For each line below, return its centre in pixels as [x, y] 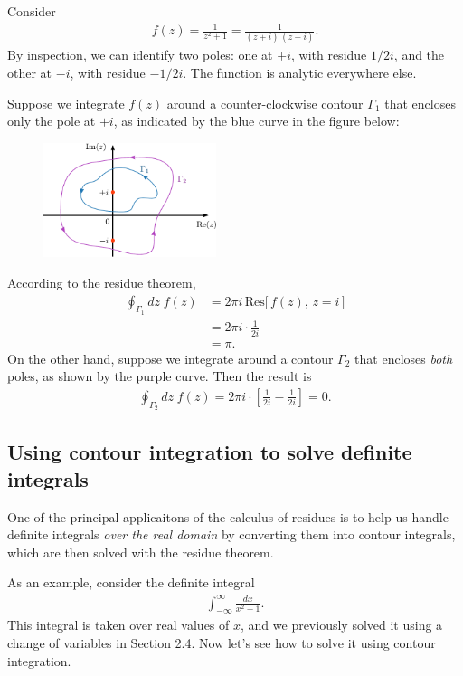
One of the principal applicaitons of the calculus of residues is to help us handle [228, 516]
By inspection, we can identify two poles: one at [140, 55]
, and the [419, 55]
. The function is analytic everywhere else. [300, 73]
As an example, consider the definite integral [131, 582]
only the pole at [52, 121]
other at [30, 73]
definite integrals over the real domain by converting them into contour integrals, [231, 534]
